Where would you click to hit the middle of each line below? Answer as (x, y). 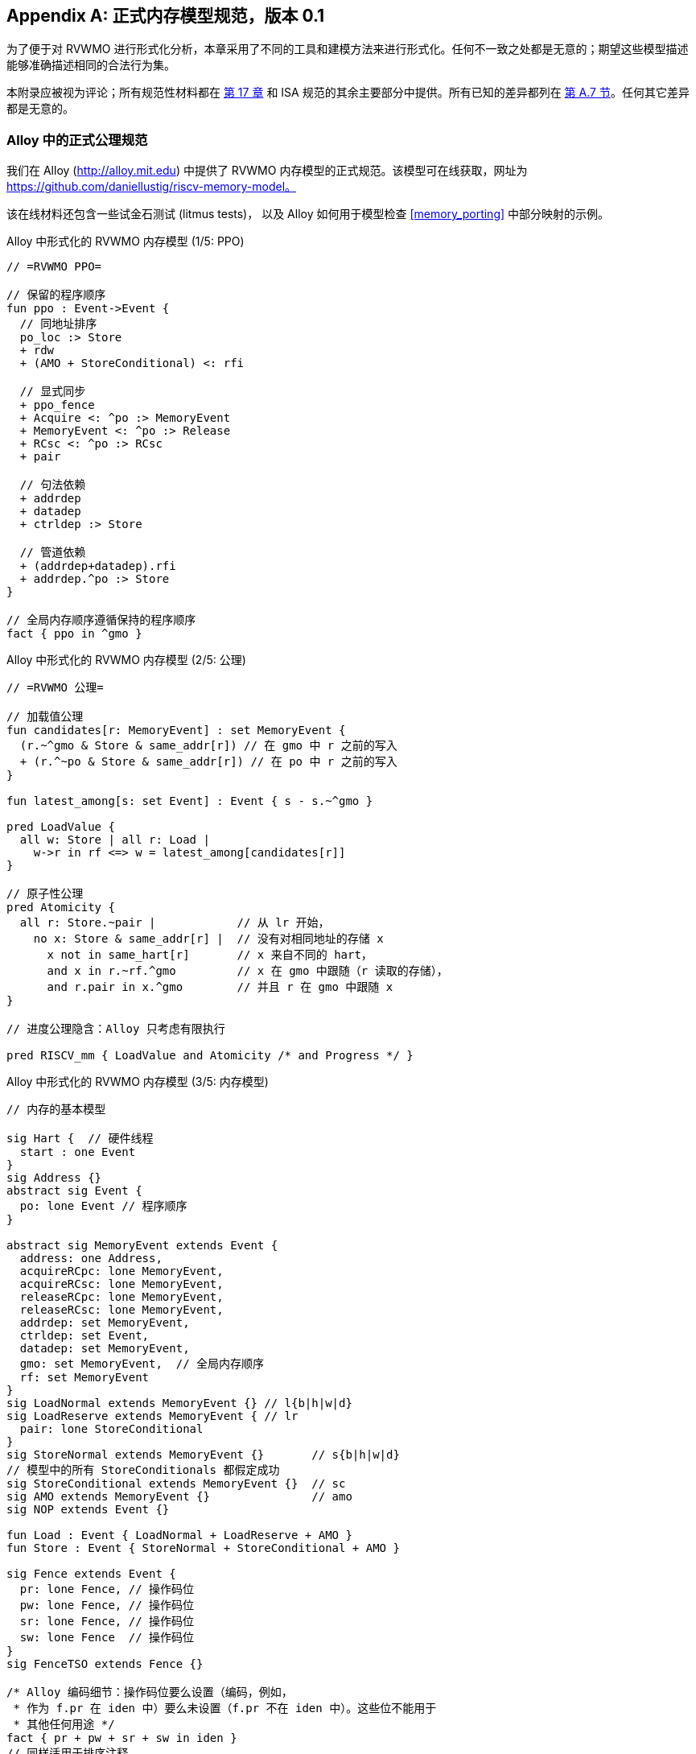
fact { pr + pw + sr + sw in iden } (122, 1738)
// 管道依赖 (53, 553)
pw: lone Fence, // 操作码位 (107, 1605)
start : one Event (78, 1152)
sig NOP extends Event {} (88, 1510)
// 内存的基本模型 (56, 1110)
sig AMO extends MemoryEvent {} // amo (179, 1497)
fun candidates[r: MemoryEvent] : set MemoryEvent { (176, 730)
